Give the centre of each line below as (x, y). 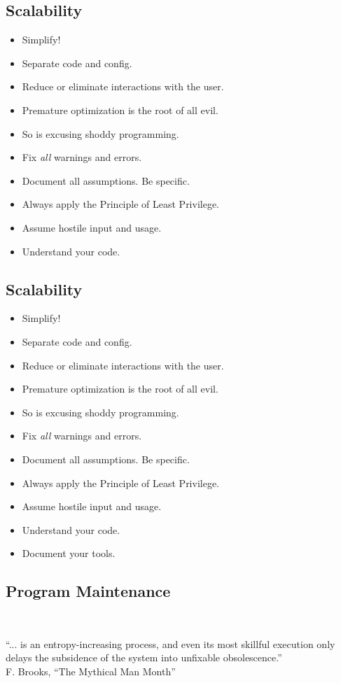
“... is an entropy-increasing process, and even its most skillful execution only (170, 643)
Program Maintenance (88, 591)
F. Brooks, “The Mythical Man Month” (91, 671)
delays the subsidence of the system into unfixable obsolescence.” (144, 657)
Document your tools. (69, 553)
